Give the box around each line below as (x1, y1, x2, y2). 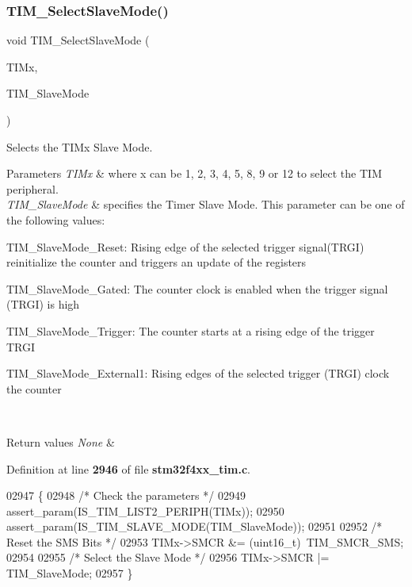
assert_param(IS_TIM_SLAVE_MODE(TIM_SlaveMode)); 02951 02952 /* (6, 518, 383, 535)
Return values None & (6, 433, 115, 450)
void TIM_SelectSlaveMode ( (6, 32, 150, 48)
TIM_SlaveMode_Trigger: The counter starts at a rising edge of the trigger (6, 322, 375, 339)
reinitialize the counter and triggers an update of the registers (6, 254, 307, 270)
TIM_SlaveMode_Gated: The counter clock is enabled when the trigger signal (6, 280, 388, 297)
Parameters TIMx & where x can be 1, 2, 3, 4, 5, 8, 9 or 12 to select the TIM (6, 165, 382, 182)
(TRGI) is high (6, 296, 80, 313)
